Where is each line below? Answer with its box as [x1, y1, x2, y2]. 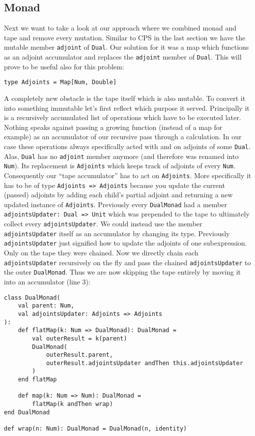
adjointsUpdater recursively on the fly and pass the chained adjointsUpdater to [4, 257, 251, 267]
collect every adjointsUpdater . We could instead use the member [4, 218, 202, 229]
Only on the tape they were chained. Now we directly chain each [4, 248, 198, 258]
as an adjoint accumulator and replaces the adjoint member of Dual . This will [4, 52, 242, 62]
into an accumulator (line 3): [4, 276, 90, 286]
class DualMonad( [4, 294, 60, 301]
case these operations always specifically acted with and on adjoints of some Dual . [4, 141, 251, 151]
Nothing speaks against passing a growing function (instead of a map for [4, 122, 223, 132]
